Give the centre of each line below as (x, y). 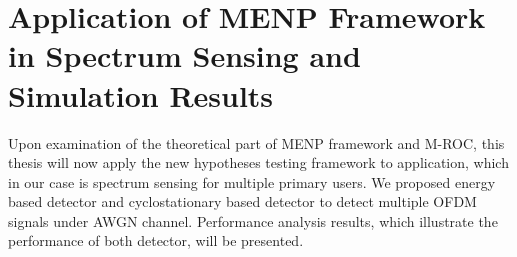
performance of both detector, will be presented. (156, 240)
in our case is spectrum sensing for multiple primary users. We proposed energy (252, 181)
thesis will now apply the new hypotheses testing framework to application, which (258, 162)
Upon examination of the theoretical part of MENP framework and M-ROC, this (256, 142)
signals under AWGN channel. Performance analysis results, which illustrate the (253, 220)
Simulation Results (141, 94)
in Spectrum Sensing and (184, 55)
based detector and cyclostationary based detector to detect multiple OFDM (242, 201)
